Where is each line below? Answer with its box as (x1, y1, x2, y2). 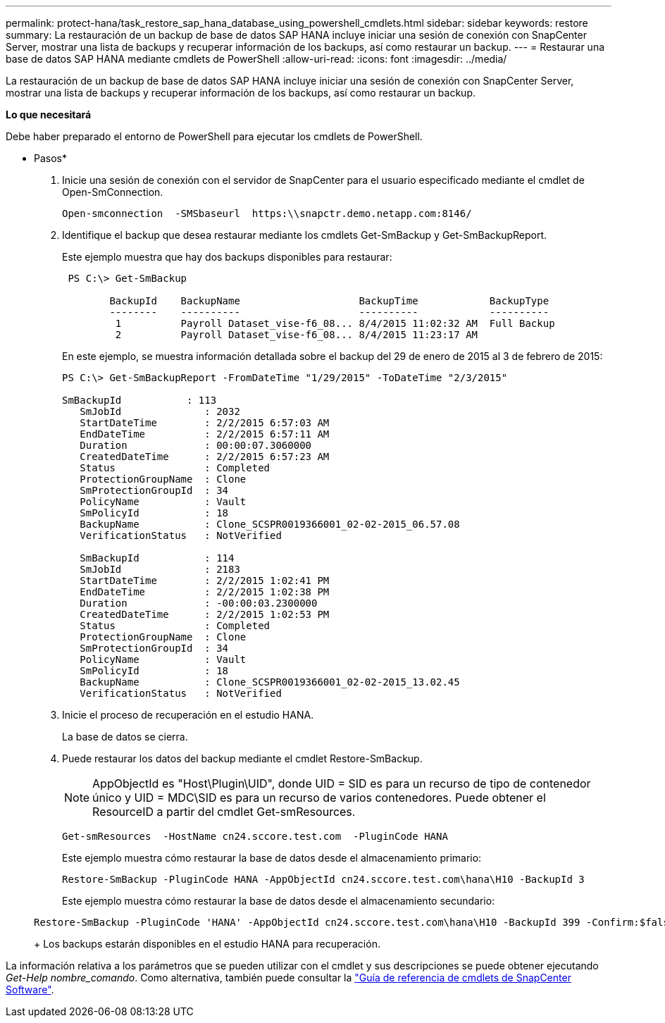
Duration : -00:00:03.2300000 (80, 597, 318, 609)
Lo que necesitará (6, 108, 92, 120)
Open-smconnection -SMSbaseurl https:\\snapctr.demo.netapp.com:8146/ (62, 208, 472, 219)
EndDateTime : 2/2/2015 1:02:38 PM (80, 586, 330, 597)
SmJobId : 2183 (80, 564, 240, 575)
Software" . (6, 984, 54, 996)
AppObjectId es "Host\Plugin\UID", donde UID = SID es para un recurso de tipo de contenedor (92, 776, 591, 790)
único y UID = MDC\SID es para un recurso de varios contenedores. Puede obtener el (92, 790, 546, 805)
